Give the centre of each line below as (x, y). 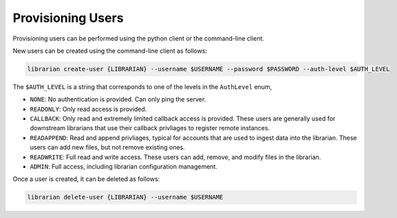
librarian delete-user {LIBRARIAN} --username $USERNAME (125, 197)
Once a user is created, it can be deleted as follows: (86, 179)
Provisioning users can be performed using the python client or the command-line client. (139, 38)
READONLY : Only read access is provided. (88, 109)
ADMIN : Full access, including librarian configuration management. (124, 167)
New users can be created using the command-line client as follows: (110, 51)
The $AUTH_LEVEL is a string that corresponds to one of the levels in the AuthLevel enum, (142, 86)
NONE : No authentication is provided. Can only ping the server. (118, 99)
